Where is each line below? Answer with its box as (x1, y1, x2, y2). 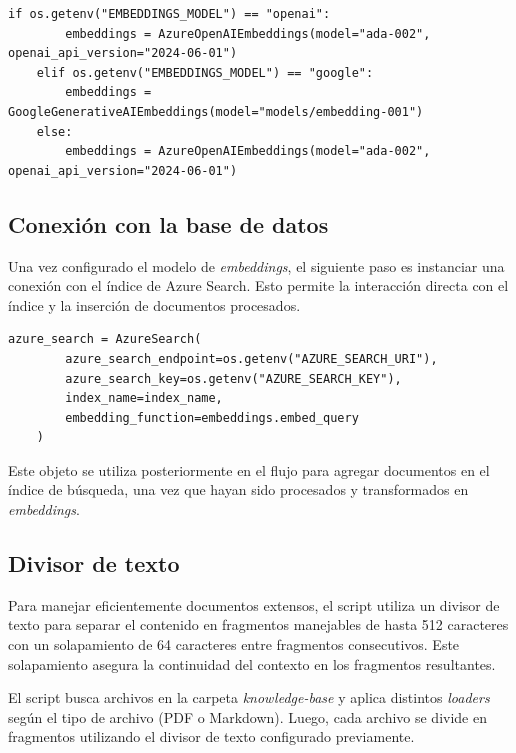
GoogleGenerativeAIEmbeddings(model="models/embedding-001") (8, 104, 424, 119)
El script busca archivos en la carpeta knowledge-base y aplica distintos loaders (8, 687, 490, 708)
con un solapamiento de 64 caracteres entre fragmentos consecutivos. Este (8, 634, 460, 655)
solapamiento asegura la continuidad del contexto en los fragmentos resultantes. (8, 653, 496, 674)
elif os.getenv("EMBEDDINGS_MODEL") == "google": (36, 65, 374, 80)
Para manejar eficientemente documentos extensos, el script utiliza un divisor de (8, 594, 500, 615)
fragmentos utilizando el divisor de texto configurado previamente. (8, 726, 415, 747)
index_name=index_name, (65, 391, 223, 406)
